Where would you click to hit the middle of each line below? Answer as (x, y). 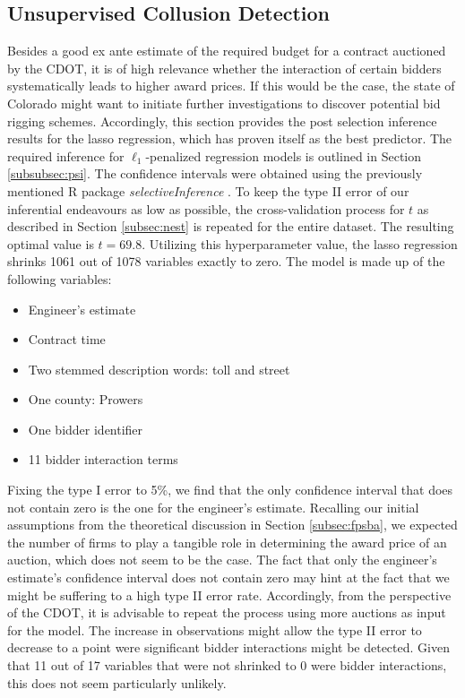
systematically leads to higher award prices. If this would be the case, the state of (231, 86)
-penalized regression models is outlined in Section (284, 155)
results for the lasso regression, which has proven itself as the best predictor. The (230, 138)
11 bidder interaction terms (103, 459)
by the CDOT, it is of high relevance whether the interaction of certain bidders (224, 68)
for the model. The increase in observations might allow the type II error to (215, 629)
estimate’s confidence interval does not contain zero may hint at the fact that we (228, 577)
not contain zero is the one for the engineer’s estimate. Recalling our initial (213, 507)
